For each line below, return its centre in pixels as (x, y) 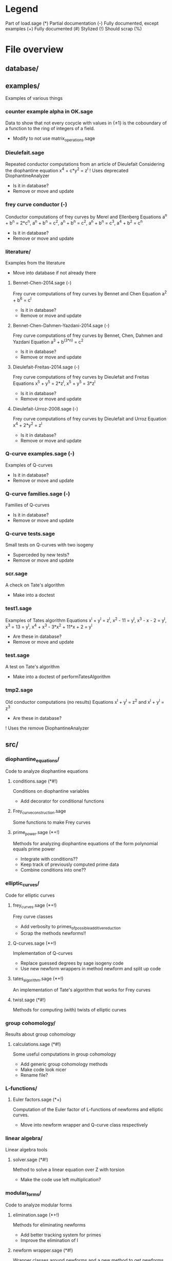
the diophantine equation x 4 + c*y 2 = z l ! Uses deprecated (67, 170)
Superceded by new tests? (41, 555)
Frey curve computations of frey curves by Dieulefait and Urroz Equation (90, 419)
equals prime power (34, 849)
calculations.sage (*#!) (37, 1044)
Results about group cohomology (41, 1034)
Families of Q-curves (27, 505)
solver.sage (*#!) (31, 1159)
